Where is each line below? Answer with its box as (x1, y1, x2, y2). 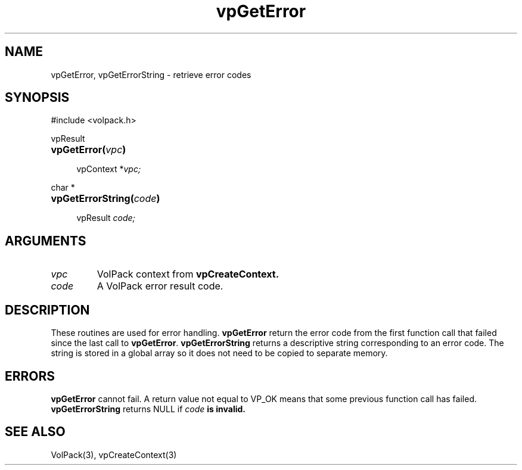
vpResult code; (76, 213, 135, 223)
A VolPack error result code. (97, 280, 223, 292)
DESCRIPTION (5, 302, 90, 318)
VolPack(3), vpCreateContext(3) (51, 449, 177, 460)
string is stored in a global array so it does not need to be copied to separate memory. (51, 348, 388, 359)
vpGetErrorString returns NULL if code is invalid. (51, 403, 246, 414)
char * (51, 182, 75, 193)
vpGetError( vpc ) (51, 144, 126, 156)
